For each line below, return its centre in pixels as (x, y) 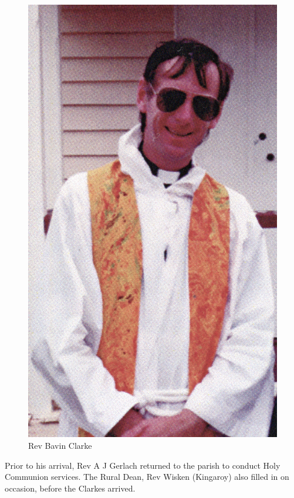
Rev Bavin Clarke (60, 445)
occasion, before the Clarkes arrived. (70, 488)
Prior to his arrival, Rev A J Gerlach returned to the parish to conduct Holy (143, 465)
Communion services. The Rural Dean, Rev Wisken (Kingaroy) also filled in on (147, 477)
